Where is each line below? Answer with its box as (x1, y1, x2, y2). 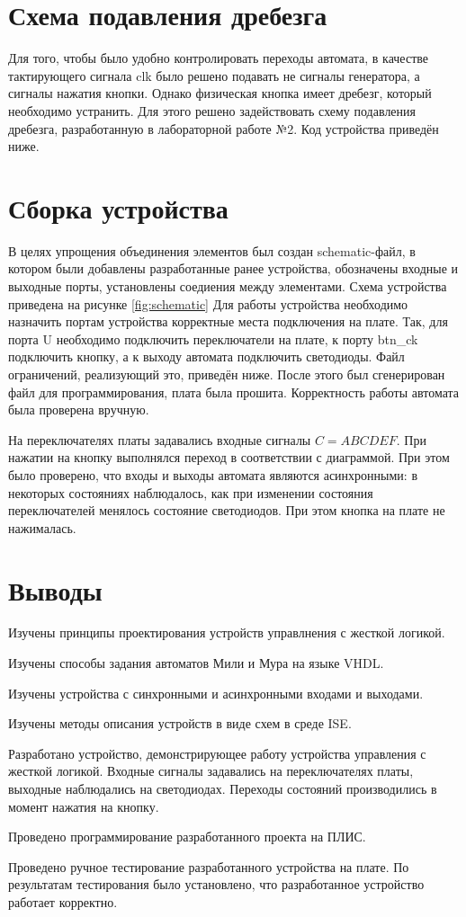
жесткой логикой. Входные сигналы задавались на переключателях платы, (8, 761, 414, 780)
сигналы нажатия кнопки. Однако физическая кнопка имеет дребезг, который (8, 84, 432, 102)
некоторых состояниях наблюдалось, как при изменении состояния (8, 483, 373, 502)
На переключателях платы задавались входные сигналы (8, 430, 311, 449)
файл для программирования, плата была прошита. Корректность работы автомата (8, 382, 460, 401)
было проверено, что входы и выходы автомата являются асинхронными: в (8, 465, 418, 484)
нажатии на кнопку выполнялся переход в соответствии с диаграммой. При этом (8, 448, 450, 467)
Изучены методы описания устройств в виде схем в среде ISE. (8, 714, 352, 733)
